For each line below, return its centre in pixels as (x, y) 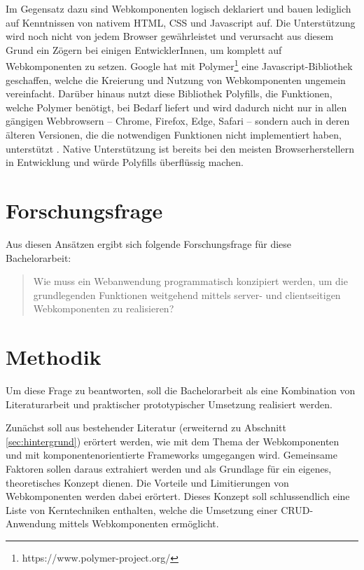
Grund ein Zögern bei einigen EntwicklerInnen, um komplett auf (144, 49)
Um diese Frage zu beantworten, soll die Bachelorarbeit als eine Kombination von (181, 390)
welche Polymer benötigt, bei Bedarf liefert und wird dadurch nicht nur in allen (176, 107)
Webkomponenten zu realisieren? (104, 308)
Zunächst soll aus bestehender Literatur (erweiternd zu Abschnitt (146, 427)
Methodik (54, 357)
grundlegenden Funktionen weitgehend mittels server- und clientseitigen (187, 294)
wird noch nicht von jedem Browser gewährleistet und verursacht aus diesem (170, 36)
